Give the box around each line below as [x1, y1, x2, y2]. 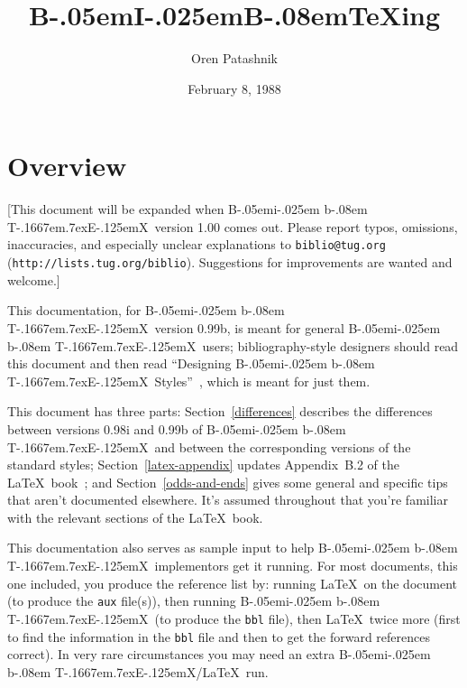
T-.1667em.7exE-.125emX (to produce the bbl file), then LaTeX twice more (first [7, 609, 461, 628]
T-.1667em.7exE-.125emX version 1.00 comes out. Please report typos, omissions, [7, 217, 458, 236]
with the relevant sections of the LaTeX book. [7, 507, 263, 526]
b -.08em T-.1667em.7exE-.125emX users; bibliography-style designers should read [7, 336, 459, 355]
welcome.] [7, 270, 60, 289]
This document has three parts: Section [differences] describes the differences [7, 402, 433, 421]
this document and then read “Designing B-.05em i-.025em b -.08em [7, 354, 375, 373]
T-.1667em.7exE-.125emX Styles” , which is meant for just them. [7, 371, 371, 390]
